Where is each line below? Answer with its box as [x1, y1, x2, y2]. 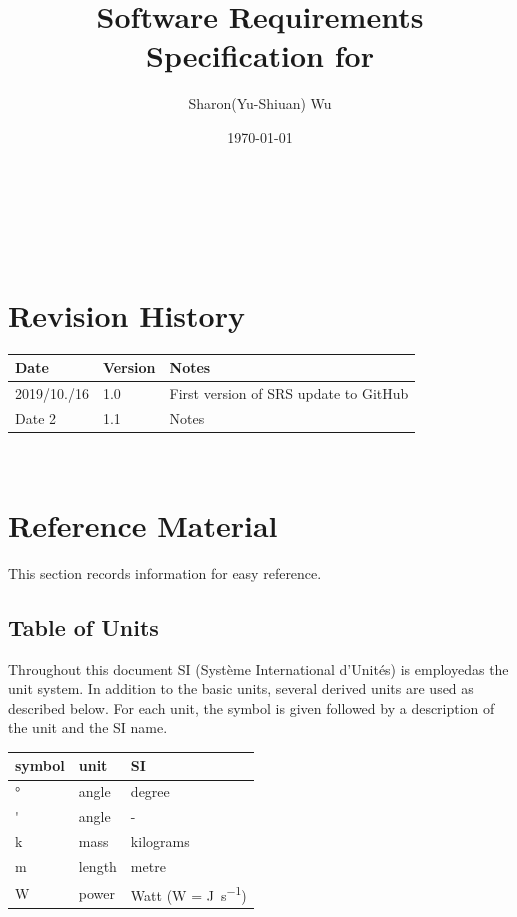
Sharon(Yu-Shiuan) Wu [188, 93, 332, 114]
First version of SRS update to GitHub [169, 383, 409, 404]
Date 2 [15, 408, 57, 428]
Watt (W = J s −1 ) [130, 881, 247, 905]
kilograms [130, 831, 190, 852]
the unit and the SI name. [8, 717, 168, 738]
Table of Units [8, 611, 159, 642]
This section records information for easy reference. [8, 562, 322, 583]
